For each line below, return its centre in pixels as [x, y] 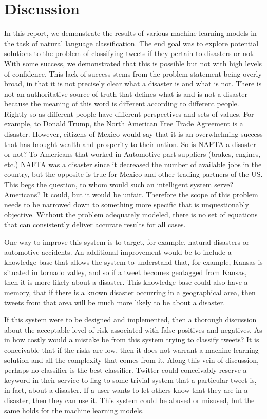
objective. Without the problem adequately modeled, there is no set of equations [131, 214]
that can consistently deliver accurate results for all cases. [95, 224]
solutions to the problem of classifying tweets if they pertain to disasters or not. [130, 53]
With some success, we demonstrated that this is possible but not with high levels [133, 63]
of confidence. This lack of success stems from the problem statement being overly [133, 73]
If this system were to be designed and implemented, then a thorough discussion [130, 320]
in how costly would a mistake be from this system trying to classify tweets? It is [132, 340]
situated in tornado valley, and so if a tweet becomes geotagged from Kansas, [126, 272]
